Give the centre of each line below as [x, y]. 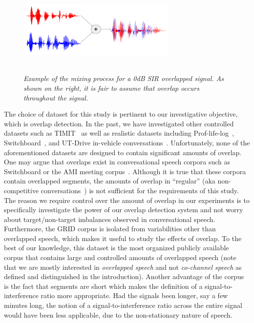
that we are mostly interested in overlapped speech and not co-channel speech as [123, 267]
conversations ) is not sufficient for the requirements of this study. [140, 190]
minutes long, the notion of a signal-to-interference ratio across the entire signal [123, 305]
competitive [21, 190]
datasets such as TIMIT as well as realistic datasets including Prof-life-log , [119, 133]
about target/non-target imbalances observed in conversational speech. [110, 219]
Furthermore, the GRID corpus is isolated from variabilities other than [110, 229]
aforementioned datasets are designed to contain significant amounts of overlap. [123, 152]
